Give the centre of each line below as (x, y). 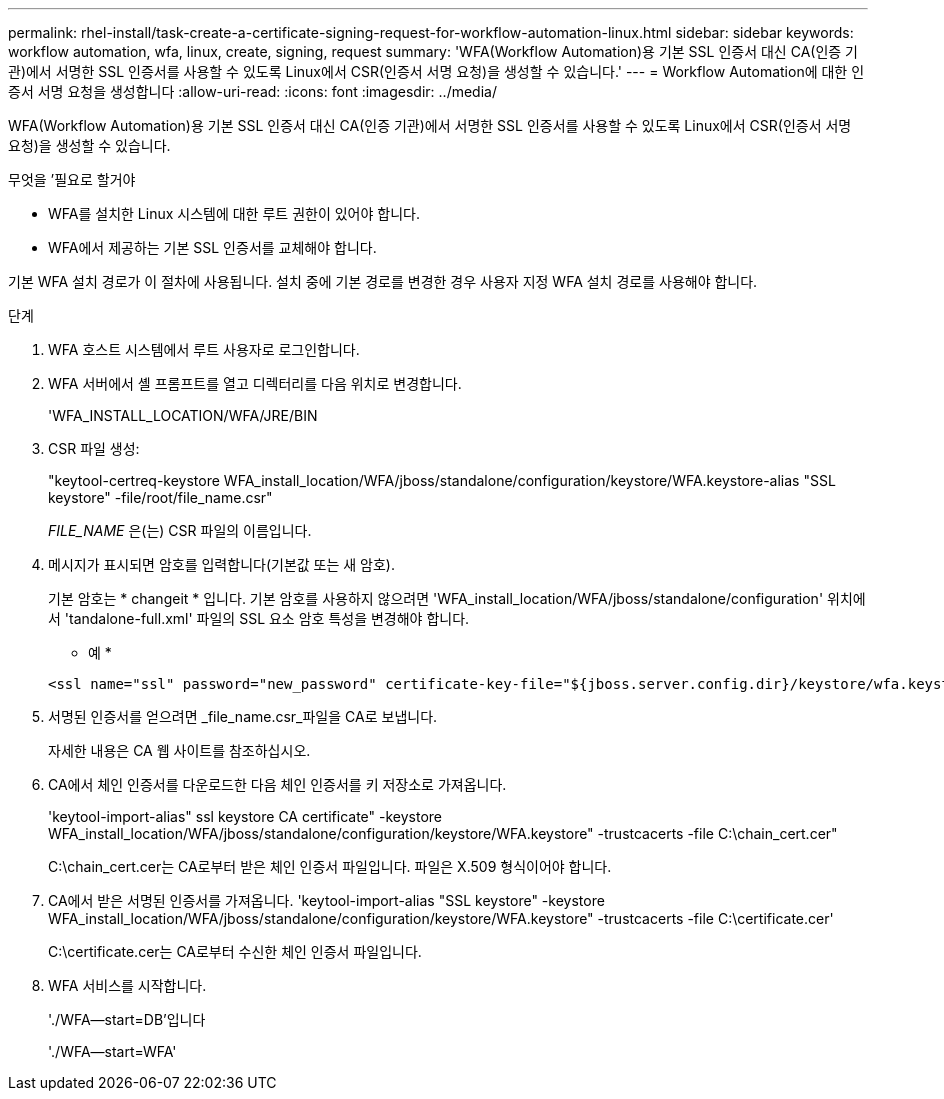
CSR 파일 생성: (94, 448)
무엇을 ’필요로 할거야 (72, 179)
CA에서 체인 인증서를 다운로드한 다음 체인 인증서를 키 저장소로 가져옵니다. (277, 784)
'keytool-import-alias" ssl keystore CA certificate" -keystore (245, 816)
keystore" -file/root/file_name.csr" (160, 497)
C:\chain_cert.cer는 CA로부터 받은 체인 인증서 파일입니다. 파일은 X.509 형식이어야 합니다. (330, 866)
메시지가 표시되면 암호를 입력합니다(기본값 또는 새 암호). (221, 564)
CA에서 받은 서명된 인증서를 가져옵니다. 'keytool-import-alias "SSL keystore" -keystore (326, 900)
